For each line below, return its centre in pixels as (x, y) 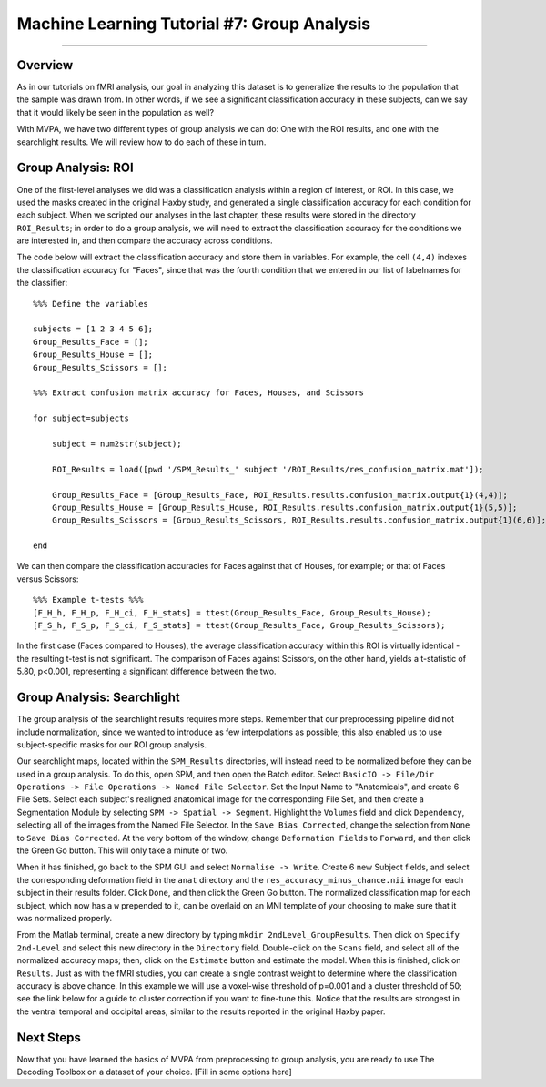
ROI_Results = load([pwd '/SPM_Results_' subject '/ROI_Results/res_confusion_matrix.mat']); (268, 469)
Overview (45, 65)
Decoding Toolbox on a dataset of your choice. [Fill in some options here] (155, 1072)
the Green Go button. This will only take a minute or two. (122, 850)
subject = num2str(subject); (116, 443)
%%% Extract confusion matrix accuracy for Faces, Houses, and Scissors (198, 393)
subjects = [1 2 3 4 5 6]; (93, 329)
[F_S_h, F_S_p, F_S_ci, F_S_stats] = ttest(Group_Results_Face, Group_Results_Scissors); (239, 625)
